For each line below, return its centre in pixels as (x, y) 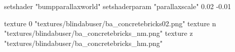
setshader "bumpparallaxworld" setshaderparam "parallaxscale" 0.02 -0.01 (118, 6)
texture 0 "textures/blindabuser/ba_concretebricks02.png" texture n (110, 23)
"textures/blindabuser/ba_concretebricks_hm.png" (84, 43)
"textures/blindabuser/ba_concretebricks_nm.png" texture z (99, 33)
